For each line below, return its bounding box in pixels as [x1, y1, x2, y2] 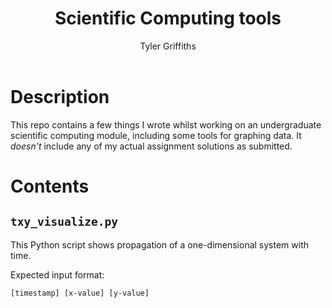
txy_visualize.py [10, 215, 118, 229]
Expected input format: [10, 268, 105, 281]
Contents [10, 175, 90, 197]
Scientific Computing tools [54, 7, 282, 30]
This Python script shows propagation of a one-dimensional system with [10, 238, 310, 251]
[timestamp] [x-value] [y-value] [10, 288, 150, 298]
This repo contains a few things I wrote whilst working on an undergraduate [10, 118, 322, 131]
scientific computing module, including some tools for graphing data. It [10, 129, 302, 141]
